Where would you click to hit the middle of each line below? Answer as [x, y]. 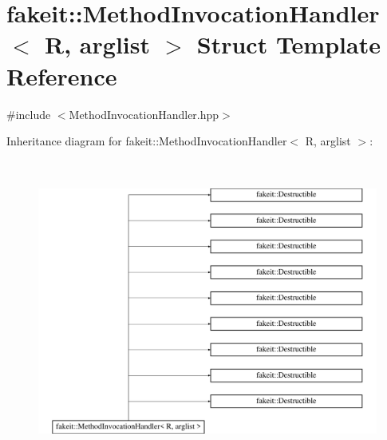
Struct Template [288, 44]
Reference [62, 75]
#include [29, 114]
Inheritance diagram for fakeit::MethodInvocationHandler [147, 141]
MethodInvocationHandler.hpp [144, 114]
